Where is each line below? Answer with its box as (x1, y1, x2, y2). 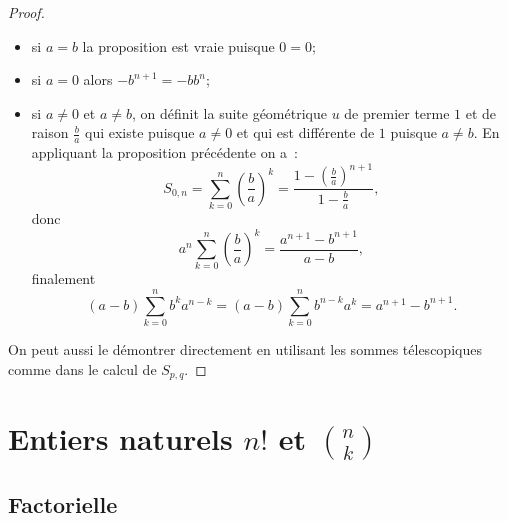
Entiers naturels (8, 418, 233, 459)
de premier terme (344, 102, 450, 123)
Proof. (8, 2, 45, 22)
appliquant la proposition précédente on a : (31, 142, 298, 163)
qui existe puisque (84, 122, 195, 143)
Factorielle (8, 488, 118, 519)
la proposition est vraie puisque (82, 35, 275, 56)
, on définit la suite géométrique (132, 102, 327, 123)
